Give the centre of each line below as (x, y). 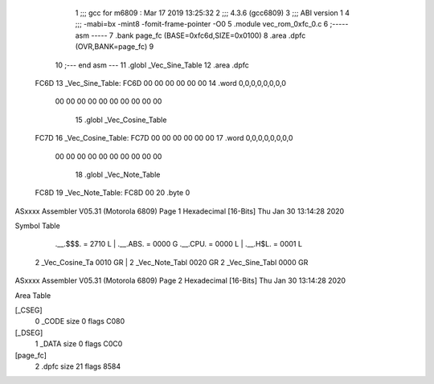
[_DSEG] (29, 333)
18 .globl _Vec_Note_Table (118, 174)
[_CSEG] (29, 310)
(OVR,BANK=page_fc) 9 (115, 47)
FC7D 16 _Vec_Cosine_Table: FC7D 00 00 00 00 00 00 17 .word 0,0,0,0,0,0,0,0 (164, 138)
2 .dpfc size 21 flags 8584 (78, 366)
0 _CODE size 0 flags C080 (80, 321)
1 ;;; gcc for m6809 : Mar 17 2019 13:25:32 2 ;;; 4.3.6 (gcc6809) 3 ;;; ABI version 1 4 (212, 13)
